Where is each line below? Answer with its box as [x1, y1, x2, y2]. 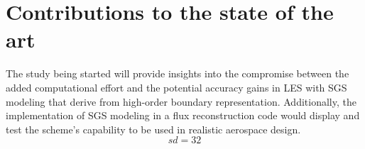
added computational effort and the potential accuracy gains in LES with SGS [6, 79, 347, 94]
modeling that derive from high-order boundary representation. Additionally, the [6, 94, 356, 109]
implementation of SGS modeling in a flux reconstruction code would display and [6, 108, 360, 123]
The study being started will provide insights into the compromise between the [6, 66, 349, 81]
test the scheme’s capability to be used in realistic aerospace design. [6, 121, 301, 136]
